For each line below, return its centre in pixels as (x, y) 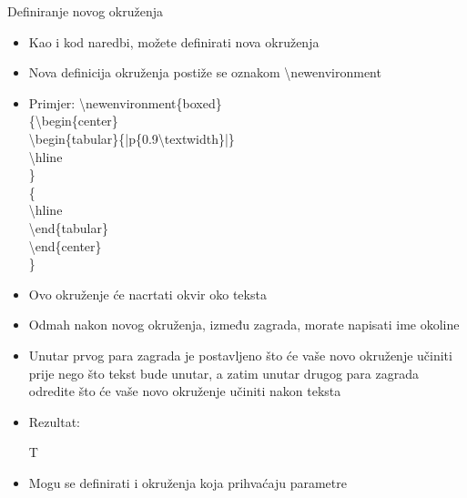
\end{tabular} (68, 227)
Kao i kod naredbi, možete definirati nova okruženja (174, 41)
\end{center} (65, 245)
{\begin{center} (73, 121)
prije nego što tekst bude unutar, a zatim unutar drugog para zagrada (223, 373)
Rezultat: (54, 421)
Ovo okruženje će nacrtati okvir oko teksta (147, 294)
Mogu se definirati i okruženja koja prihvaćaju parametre (188, 482)
